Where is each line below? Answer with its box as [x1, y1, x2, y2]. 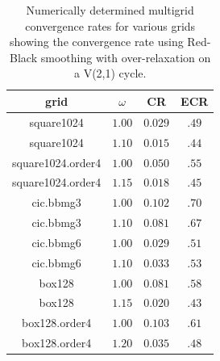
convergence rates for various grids [25, 17, 196, 34]
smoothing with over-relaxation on [40, 48, 211, 65]
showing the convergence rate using [10, 33, 184, 50]
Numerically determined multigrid [26, 2, 194, 18]
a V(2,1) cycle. [73, 65, 147, 82]
